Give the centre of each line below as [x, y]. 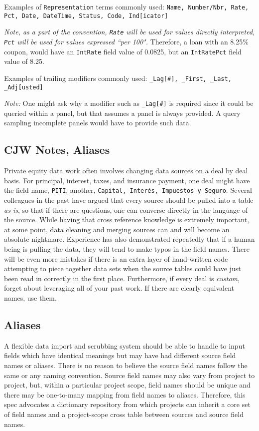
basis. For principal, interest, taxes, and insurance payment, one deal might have [127, 180]
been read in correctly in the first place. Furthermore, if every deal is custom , [122, 278]
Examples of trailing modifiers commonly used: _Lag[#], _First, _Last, [118, 78]
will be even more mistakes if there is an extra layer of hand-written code [116, 258]
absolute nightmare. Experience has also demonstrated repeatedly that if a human [129, 239]
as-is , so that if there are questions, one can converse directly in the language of [126, 210]
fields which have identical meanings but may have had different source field [120, 355]
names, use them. [30, 298]
